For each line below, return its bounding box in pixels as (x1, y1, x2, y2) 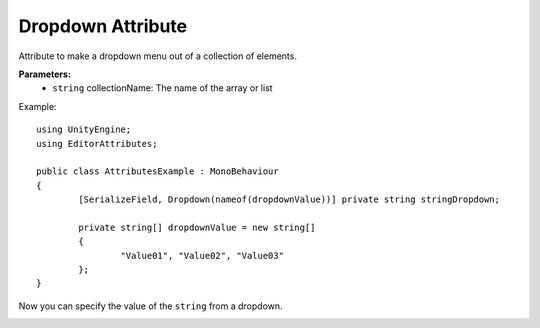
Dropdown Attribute (18, 15, 188, 37)
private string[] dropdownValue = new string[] (78, 221, 316, 233)
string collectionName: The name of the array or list (52, 82, 274, 94)
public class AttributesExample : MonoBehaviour (36, 166, 279, 177)
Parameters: (18, 68, 72, 80)
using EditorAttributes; (36, 138, 158, 149)
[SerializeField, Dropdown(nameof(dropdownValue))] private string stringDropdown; (78, 194, 500, 205)
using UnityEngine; (36, 124, 132, 135)
